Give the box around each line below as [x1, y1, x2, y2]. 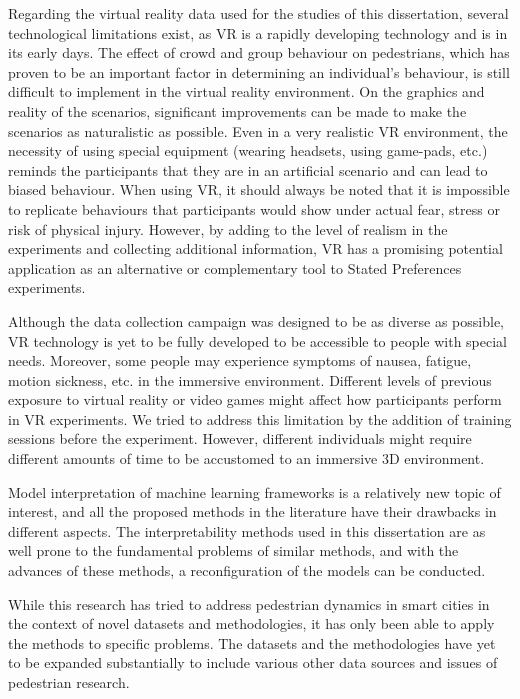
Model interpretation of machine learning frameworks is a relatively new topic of [8, 481, 501, 502]
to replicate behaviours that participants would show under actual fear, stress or [8, 198, 500, 219]
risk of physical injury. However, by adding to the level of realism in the [8, 218, 448, 239]
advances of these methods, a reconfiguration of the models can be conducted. [8, 560, 486, 581]
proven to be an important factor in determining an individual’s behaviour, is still [8, 61, 510, 82]
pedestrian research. [8, 672, 130, 692]
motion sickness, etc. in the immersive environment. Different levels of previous [8, 369, 492, 390]
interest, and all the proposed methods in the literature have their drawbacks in [8, 501, 497, 522]
